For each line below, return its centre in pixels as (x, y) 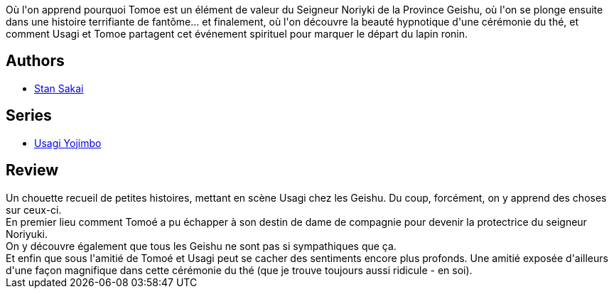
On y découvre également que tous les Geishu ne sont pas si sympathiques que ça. (201, 246)
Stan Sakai (59, 88)
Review (32, 170)
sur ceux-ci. (34, 209)
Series (29, 116)
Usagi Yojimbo (68, 143)
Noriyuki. (27, 234)
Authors (35, 61)
